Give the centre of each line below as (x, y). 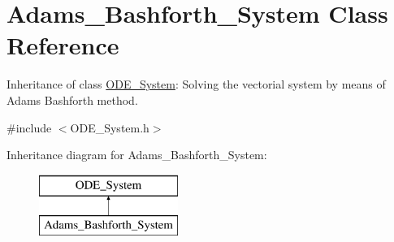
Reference (63, 45)
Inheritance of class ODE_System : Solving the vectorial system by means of (196, 84)
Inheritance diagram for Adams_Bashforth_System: (137, 155)
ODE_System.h (110, 127)
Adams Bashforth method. (72, 99)
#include (29, 127)
